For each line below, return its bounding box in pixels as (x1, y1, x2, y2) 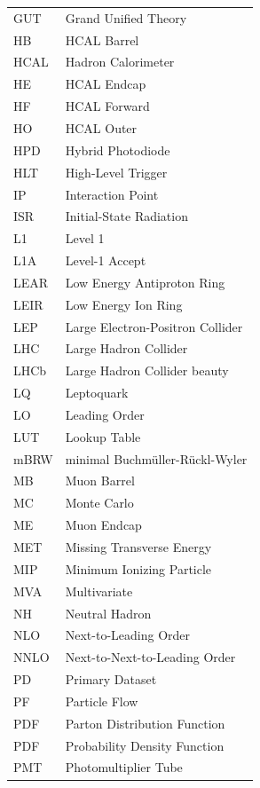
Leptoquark (65, 383, 129, 402)
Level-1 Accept (65, 251, 146, 270)
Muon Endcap (65, 516, 142, 534)
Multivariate (65, 581, 133, 600)
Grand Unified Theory (65, 8, 187, 27)
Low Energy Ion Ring (65, 295, 183, 313)
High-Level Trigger (65, 162, 168, 181)
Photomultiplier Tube (65, 758, 183, 776)
